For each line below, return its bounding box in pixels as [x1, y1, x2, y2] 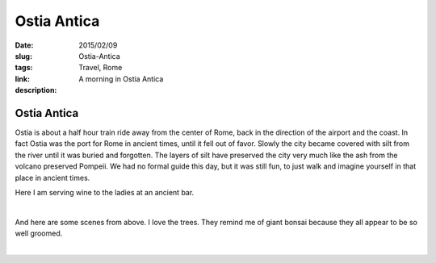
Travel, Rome [78, 63, 123, 73]
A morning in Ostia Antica [78, 73, 164, 84]
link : [15, 73, 31, 84]
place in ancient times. [15, 173, 90, 182]
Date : [15, 40, 34, 50]
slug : [15, 51, 32, 61]
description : [15, 86, 57, 95]
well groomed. [15, 228, 63, 238]
